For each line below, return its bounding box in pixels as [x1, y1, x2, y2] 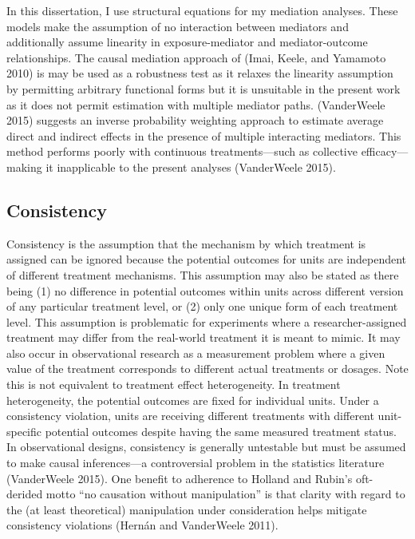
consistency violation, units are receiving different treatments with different [6, 407, 374, 424]
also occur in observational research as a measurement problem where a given [6, 344, 385, 361]
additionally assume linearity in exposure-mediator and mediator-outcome [6, 34, 368, 50]
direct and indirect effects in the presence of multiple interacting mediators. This [6, 127, 401, 144]
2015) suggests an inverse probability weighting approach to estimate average [6, 112, 384, 129]
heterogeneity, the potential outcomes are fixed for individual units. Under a [6, 391, 379, 408]
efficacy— [361, 143, 409, 160]
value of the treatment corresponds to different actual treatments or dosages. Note [6, 360, 409, 377]
